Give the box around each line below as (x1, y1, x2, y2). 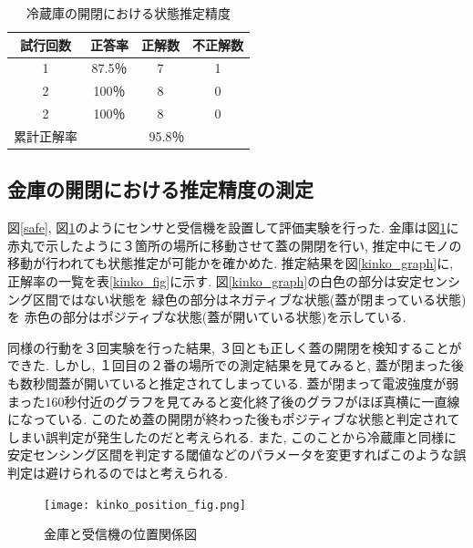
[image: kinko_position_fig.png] (44, 498, 246, 512)
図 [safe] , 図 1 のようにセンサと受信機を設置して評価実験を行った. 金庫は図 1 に (7, 218, 459, 237)
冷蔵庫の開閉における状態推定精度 (26, 4, 231, 22)
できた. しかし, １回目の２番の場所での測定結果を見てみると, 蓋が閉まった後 (7, 356, 465, 375)
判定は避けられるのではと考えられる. (7, 462, 228, 481)
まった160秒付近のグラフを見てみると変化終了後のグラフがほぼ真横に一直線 (7, 391, 460, 410)
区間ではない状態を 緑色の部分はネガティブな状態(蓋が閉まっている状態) (32, 289, 467, 308)
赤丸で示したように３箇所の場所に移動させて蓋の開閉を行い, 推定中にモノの (7, 235, 462, 254)
